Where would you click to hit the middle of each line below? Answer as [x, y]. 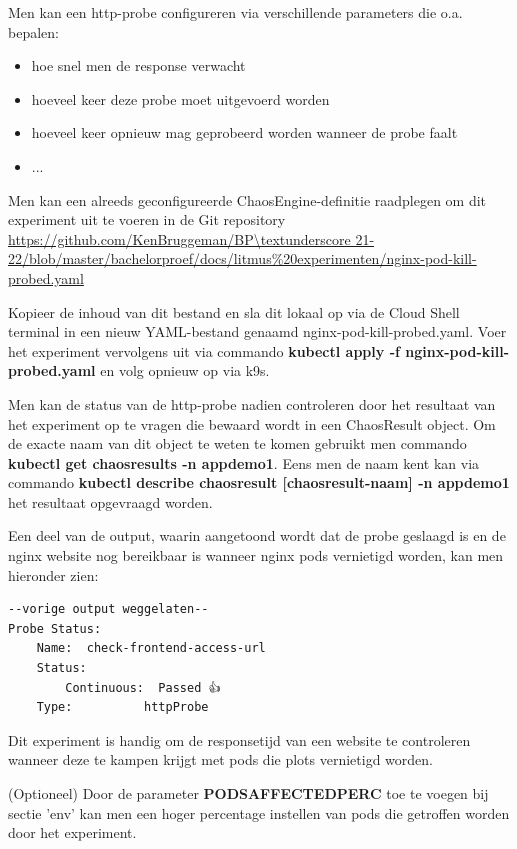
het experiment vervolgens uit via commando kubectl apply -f [204, 350]
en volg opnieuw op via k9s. [185, 370]
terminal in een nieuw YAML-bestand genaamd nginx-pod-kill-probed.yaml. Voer [257, 331]
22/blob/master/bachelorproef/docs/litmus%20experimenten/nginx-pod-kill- [242, 258]
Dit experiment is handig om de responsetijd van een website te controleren [239, 739]
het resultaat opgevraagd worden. [110, 501]
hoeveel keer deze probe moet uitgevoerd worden [180, 98]
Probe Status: [55, 628]
